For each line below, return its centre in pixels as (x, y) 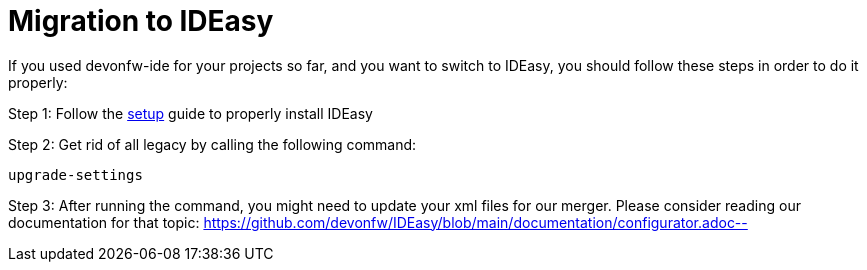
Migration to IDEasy (141, 21)
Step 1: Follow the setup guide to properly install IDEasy (190, 113)
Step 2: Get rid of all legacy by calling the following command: (212, 144)
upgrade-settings (75, 174)
